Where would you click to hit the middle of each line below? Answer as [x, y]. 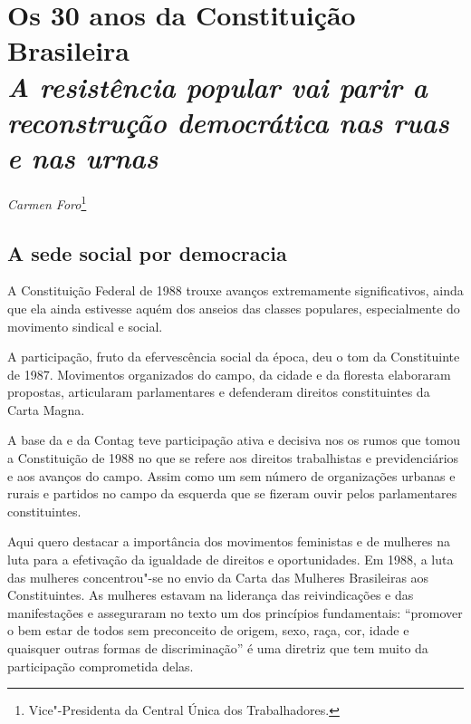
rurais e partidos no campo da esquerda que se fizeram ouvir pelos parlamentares [232, 493]
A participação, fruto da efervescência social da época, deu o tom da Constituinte [234, 357]
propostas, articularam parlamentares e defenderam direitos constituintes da [219, 392]
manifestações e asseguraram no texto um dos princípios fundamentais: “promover [235, 612]
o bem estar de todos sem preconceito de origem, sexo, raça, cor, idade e [208, 630]
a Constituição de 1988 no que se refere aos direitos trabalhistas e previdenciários [233, 458]
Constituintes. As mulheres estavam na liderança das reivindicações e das [211, 595]
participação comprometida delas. [101, 666]
